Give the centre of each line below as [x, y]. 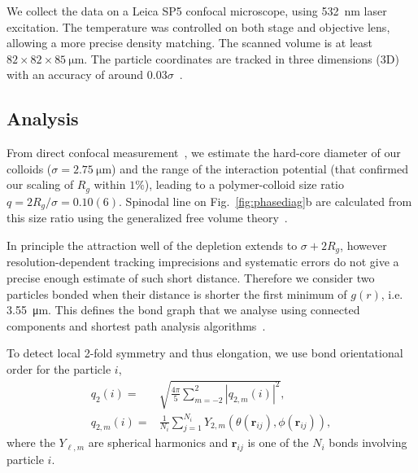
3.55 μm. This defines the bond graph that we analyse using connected [183, 310]
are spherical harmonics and [158, 442]
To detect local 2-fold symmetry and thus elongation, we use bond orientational [205, 353]
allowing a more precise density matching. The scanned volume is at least [189, 43]
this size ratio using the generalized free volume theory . [147, 218]
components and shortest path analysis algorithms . [136, 325]
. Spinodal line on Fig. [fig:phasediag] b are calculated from [266, 201]
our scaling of [40, 184]
